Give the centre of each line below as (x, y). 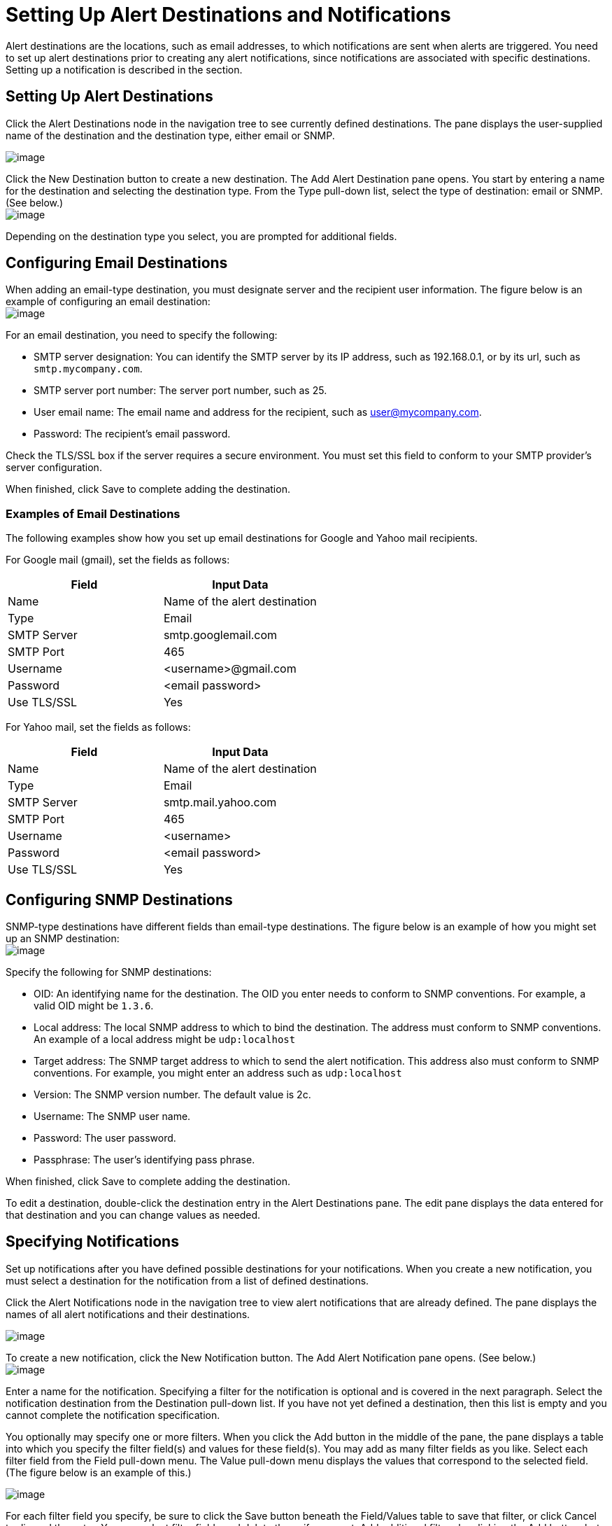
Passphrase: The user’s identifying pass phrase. (144, 1160)
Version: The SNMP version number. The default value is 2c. (172, 1095)
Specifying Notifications (92, 1242)
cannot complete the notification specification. (113, 1415)
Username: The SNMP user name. (112, 1116)
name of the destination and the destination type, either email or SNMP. (170, 135)
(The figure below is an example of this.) (99, 1472)
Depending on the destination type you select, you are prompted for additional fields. (201, 236)
